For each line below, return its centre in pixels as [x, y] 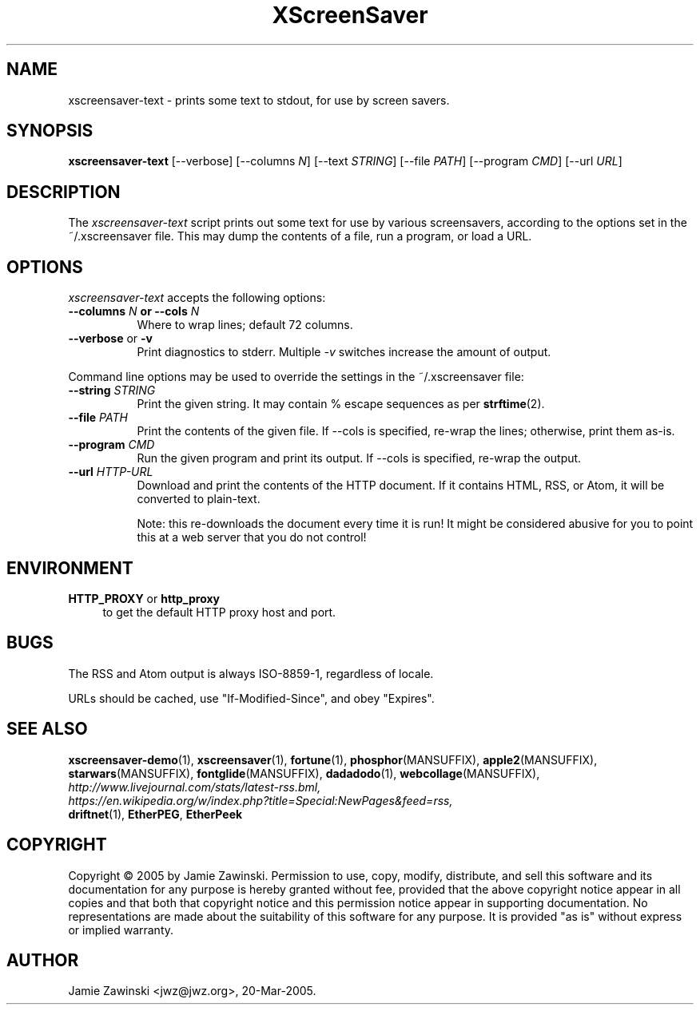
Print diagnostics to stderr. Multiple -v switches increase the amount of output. [344, 352]
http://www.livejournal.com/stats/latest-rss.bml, [195, 787]
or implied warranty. [121, 930]
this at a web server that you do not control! [252, 537]
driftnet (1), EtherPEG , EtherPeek [155, 814]
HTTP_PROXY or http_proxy [144, 598]
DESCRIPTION [64, 192]
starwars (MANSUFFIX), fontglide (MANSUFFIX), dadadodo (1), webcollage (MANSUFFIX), [304, 773]
